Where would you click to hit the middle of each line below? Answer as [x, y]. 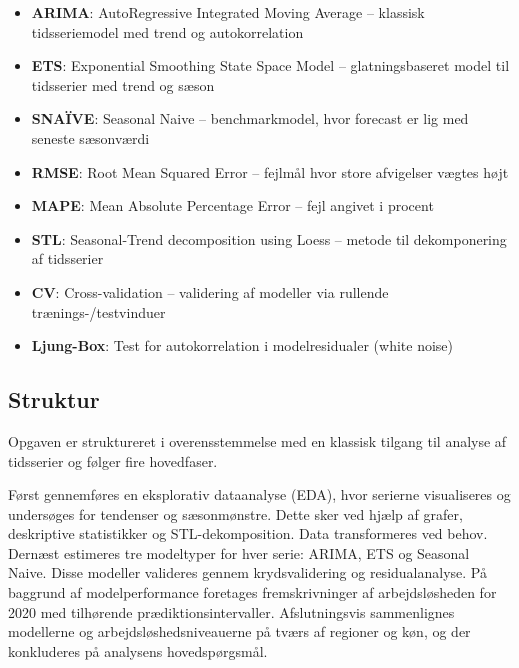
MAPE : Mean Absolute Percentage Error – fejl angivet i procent [232, 205]
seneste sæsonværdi [90, 137]
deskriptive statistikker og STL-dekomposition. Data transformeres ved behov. [248, 533]
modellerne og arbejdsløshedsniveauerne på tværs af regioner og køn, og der [239, 631]
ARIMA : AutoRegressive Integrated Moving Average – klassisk [228, 12]
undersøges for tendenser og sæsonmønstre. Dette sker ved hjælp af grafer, [235, 513]
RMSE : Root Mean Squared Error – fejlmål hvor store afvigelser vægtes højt [270, 171]
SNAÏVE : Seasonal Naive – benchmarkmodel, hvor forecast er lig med [250, 118]
